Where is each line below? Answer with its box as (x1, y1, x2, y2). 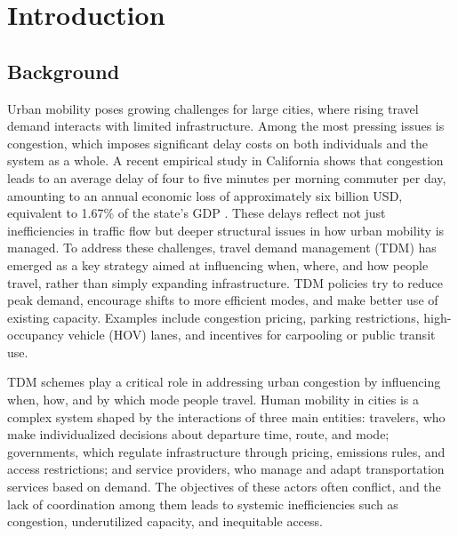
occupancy (7, 325, 64, 344)
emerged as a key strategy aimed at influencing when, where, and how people (7, 255, 429, 274)
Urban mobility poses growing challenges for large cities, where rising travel (7, 99, 419, 117)
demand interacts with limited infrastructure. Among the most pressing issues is (7, 116, 445, 135)
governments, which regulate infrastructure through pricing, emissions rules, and (7, 442, 446, 460)
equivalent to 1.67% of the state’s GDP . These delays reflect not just (7, 204, 386, 222)
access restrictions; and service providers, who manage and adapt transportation (7, 460, 445, 478)
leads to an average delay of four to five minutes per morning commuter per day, (7, 168, 446, 187)
